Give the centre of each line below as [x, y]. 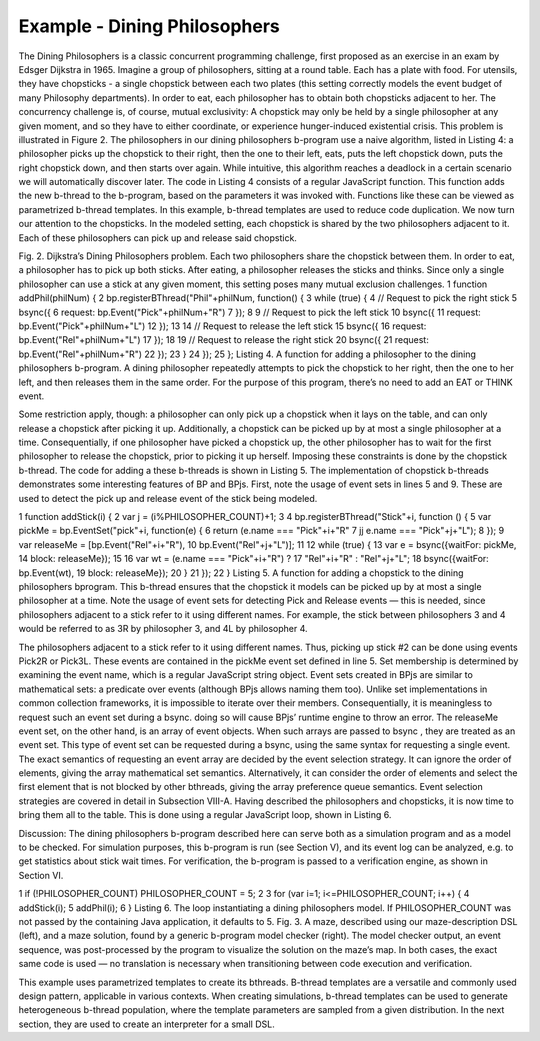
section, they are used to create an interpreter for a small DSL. [146, 1024]
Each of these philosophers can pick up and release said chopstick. [157, 237]
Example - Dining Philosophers [149, 26]
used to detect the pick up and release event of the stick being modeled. [168, 498]
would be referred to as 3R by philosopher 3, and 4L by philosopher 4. [163, 629]
